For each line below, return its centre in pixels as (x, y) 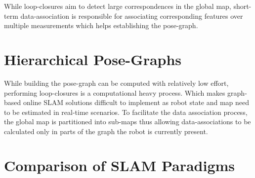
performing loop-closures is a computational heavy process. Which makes (115, 92)
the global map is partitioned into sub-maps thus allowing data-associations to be (127, 122)
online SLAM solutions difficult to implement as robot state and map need (136, 102)
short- (242, 6)
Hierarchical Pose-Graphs (93, 59)
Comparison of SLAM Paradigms (120, 165)
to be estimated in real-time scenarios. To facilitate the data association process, (126, 112)
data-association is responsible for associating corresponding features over (132, 16)
